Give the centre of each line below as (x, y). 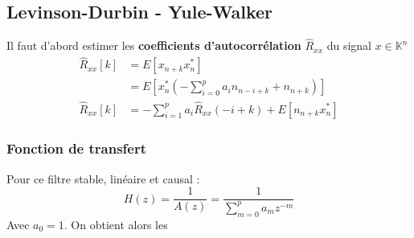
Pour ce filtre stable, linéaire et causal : (103, 178)
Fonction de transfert (77, 148)
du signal (349, 45)
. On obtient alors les (116, 224)
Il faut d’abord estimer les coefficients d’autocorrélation (154, 45)
